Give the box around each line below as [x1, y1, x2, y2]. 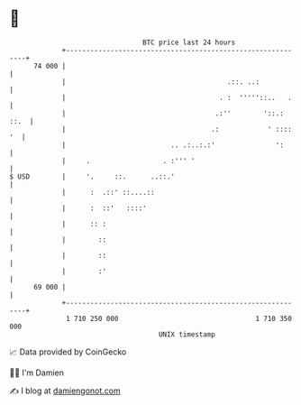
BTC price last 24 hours [142, 38, 236, 47]
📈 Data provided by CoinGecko [9, 346, 127, 357]
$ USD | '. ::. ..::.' [9, 171, 176, 181]
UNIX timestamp [158, 329, 216, 339]
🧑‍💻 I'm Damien [9, 367, 65, 378]
